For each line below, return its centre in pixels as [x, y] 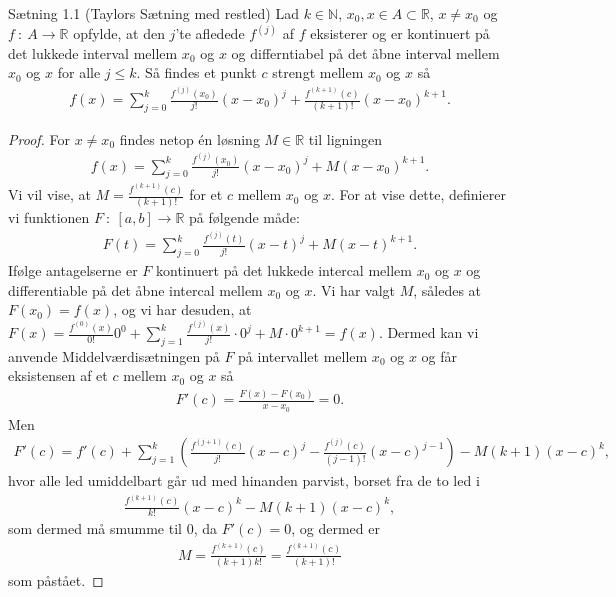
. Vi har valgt [353, 289]
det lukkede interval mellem [93, 52]
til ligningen [345, 138]
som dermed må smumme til [95, 528]
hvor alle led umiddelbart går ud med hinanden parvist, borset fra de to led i [244, 480]
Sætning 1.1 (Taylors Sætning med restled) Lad [153, 13]
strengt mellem [318, 72]
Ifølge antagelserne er [73, 270]
